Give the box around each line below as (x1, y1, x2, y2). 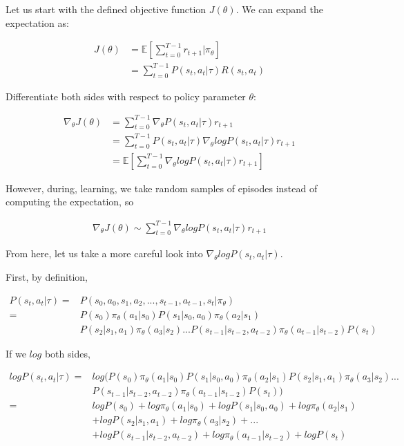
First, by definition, (6, 269, 88, 284)
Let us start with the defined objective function (6, 2, 206, 16)
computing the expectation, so (6, 194, 134, 209)
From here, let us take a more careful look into (6, 246, 203, 261)
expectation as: (6, 15, 69, 30)
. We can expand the (235, 2, 324, 16)
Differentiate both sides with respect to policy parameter (6, 89, 246, 103)
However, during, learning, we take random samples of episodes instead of (6, 180, 318, 195)
